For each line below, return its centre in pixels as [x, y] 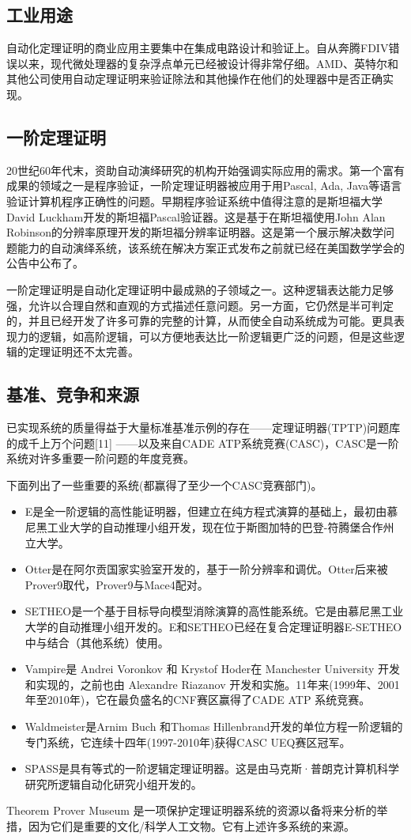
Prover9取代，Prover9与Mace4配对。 [117, 584]
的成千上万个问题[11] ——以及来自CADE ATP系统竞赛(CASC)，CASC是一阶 [203, 443]
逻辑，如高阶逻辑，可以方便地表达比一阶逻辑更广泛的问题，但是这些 [216, 336]
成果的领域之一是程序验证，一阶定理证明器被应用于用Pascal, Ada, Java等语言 [204, 185]
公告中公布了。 [45, 263]
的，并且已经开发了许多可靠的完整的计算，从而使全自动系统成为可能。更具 [200, 321]
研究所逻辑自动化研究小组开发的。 [113, 783]
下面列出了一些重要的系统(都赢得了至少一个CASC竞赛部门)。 [164, 484]
